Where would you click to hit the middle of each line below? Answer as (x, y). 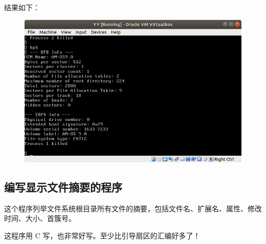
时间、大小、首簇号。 (40, 218)
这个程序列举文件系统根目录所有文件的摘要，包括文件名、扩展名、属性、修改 (133, 208)
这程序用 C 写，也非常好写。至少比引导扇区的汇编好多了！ (102, 235)
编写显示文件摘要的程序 (63, 187)
